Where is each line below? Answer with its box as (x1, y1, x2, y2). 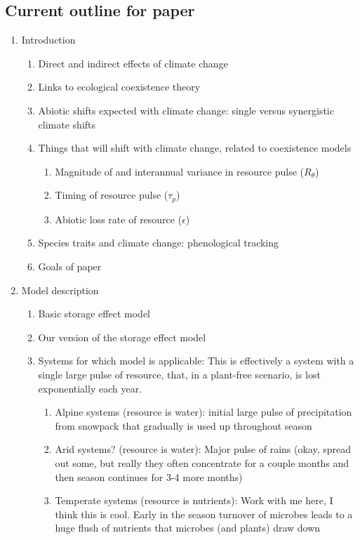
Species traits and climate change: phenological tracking (38, 235, 279, 250)
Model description (21, 282, 99, 297)
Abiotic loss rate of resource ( (55, 211, 182, 226)
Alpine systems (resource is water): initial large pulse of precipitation (55, 404, 352, 419)
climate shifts (38, 117, 96, 131)
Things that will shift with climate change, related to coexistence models (38, 140, 352, 155)
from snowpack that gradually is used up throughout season (55, 418, 312, 433)
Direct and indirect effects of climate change (38, 55, 228, 70)
